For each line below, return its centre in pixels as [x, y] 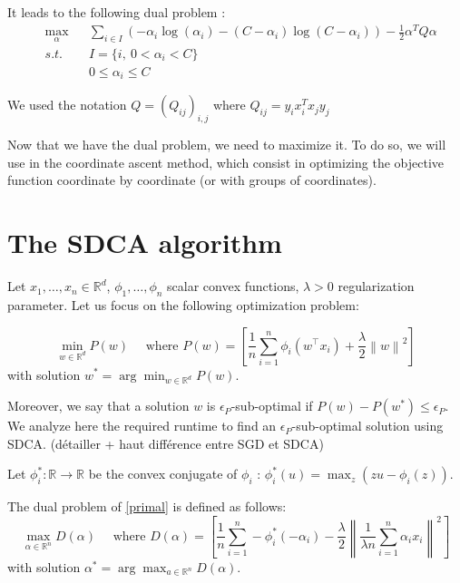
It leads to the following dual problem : [117, 12]
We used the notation [67, 105]
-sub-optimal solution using [367, 426]
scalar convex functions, [233, 286]
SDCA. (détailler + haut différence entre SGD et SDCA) [166, 443]
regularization [376, 286]
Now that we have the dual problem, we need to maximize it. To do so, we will [227, 145]
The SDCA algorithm [145, 243]
